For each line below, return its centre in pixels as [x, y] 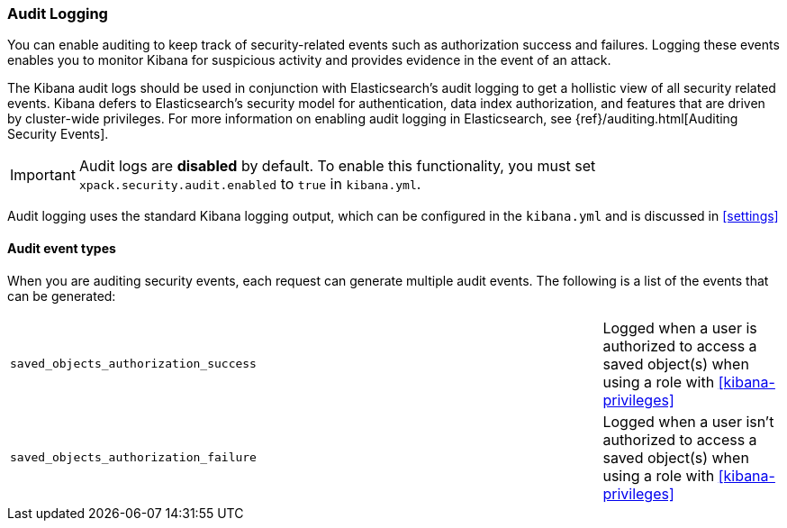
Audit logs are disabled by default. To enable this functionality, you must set [337, 166]
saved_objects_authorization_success [133, 364]
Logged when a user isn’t [688, 421]
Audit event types [62, 248]
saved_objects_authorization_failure [133, 458]
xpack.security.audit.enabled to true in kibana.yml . [250, 184]
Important [43, 175]
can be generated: [62, 296]
